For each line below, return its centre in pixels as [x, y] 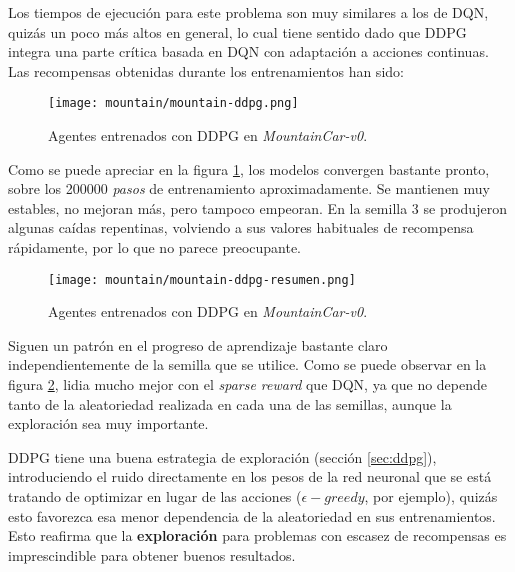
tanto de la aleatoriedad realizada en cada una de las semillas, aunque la [230, 403]
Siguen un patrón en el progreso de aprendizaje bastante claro [198, 344]
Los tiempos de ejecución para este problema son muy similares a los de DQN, [248, 12]
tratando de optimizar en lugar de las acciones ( [155, 496]
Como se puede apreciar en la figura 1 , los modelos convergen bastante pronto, [249, 168]
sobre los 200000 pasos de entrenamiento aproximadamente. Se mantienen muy [249, 188]
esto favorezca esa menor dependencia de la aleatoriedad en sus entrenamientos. [252, 515]
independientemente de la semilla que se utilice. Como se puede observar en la [247, 364]
